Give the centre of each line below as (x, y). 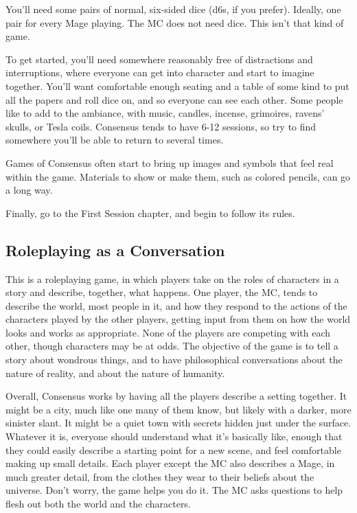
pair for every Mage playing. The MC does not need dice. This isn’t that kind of (175, 22)
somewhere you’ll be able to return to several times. (115, 140)
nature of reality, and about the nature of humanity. (115, 373)
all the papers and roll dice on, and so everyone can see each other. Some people (174, 99)
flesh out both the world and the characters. (98, 504)
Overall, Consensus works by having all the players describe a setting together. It (176, 396)
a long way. (29, 190)
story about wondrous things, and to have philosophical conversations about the (174, 360)
